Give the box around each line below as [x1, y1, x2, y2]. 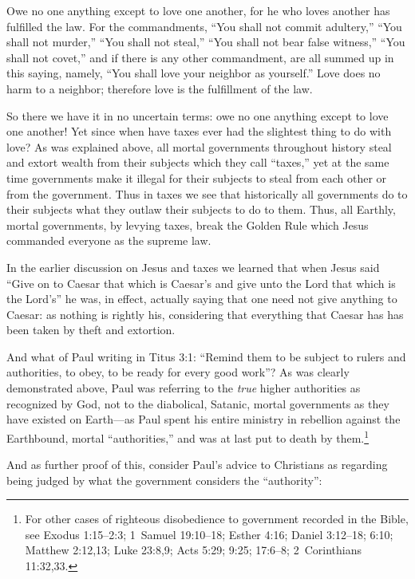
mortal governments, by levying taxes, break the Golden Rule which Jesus [6, 216, 369, 233]
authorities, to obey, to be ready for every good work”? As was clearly [6, 364, 350, 380]
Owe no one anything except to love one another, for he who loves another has [6, 2, 390, 18]
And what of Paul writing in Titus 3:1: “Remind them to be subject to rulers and [6, 348, 406, 364]
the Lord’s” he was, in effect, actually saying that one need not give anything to [6, 290, 397, 307]
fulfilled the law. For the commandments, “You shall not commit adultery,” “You [6, 18, 402, 34]
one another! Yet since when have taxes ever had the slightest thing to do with [6, 123, 392, 140]
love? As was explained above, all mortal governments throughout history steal [6, 138, 392, 155]
